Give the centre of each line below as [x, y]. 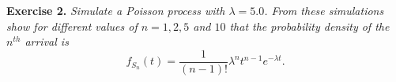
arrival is [47, 41]
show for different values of [72, 26]
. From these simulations [324, 10]
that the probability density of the [309, 26]
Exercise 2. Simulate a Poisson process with [116, 10]
